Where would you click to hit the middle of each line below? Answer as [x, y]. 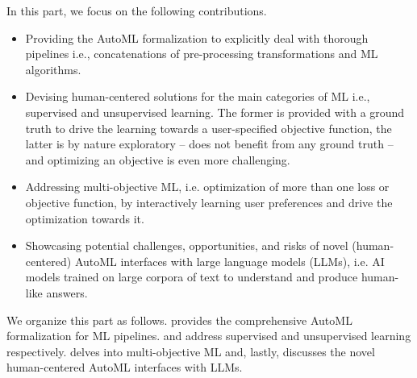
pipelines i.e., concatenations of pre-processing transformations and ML [202, 54]
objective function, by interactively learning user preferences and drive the [209, 202]
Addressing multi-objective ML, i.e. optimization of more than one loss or [207, 187]
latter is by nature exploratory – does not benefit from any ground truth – [209, 144]
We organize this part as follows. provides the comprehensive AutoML [179, 320]
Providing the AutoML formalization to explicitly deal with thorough [197, 37]
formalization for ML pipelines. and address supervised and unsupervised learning [209, 336]
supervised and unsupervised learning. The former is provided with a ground [215, 112]
